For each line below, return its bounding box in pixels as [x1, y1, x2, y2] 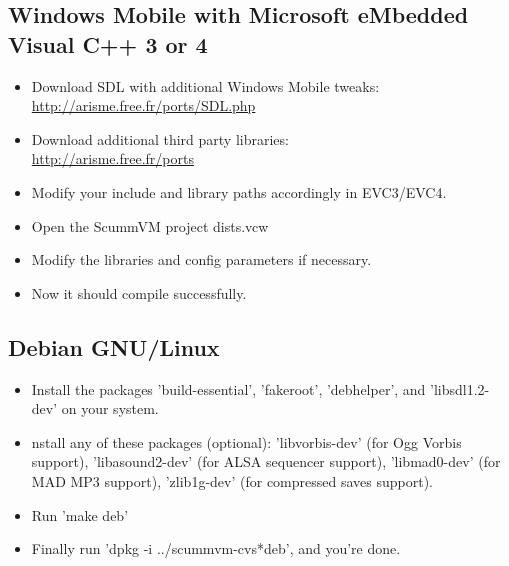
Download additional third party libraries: [31, 128, 289, 149]
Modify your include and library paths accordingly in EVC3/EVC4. [31, 181, 447, 202]
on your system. [61, 398, 159, 419]
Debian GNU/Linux [8, 331, 220, 362]
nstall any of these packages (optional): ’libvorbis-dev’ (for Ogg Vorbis [31, 431, 462, 452]
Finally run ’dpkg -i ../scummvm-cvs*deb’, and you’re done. [31, 538, 401, 559]
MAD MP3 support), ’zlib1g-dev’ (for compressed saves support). [31, 470, 433, 491]
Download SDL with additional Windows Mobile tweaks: [31, 75, 380, 96]
